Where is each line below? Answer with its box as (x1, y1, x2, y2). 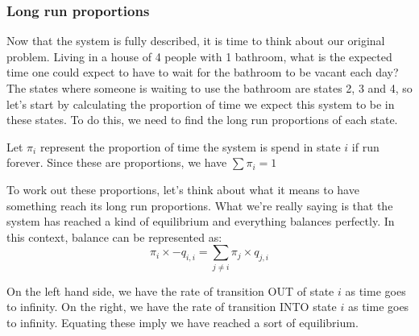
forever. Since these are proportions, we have (6, 154, 227, 171)
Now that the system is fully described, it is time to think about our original (6, 32, 385, 49)
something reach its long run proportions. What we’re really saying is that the (6, 197, 393, 214)
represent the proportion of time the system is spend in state (39, 138, 341, 155)
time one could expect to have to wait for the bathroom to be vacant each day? (6, 64, 399, 81)
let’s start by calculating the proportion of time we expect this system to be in (6, 95, 395, 112)
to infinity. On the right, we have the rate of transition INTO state (6, 298, 337, 315)
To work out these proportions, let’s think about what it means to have (6, 180, 359, 197)
